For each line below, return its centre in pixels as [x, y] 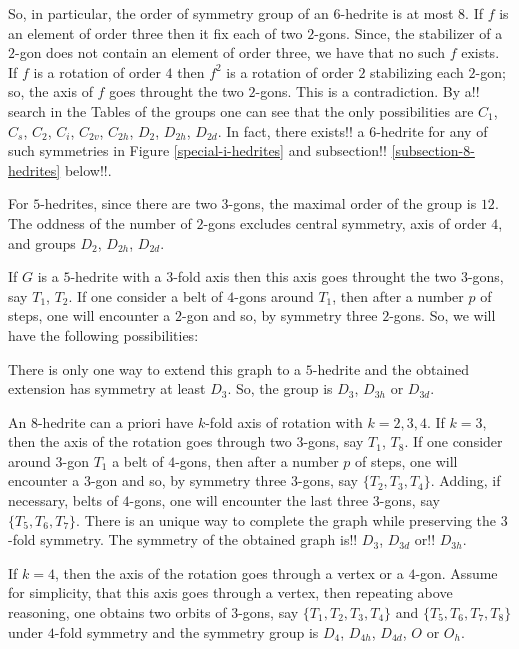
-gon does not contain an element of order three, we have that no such [230, 52]
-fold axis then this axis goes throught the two [315, 276]
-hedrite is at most [397, 13]
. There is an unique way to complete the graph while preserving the [286, 519]
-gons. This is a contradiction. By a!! [367, 91]
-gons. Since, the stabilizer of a [408, 32]
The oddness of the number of [100, 222]
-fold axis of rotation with [284, 421]
